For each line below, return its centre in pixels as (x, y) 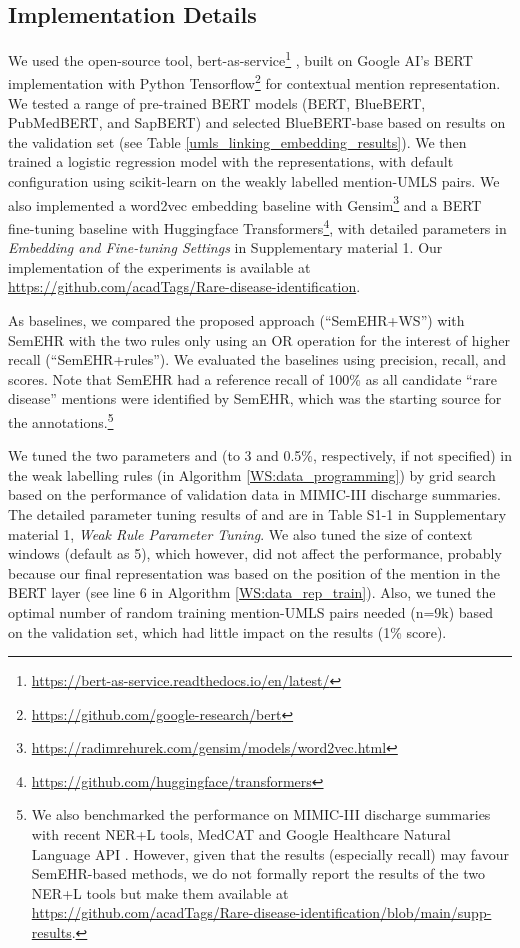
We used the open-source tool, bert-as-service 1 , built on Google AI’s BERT (240, 58)
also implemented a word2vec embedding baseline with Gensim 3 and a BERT (245, 203)
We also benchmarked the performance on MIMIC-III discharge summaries (261, 814)
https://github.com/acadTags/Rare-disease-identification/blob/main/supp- (261, 912)
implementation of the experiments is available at (159, 266)
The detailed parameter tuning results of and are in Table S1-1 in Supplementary (257, 513)
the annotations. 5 (61, 420)
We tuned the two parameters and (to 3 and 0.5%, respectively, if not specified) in (260, 455)
